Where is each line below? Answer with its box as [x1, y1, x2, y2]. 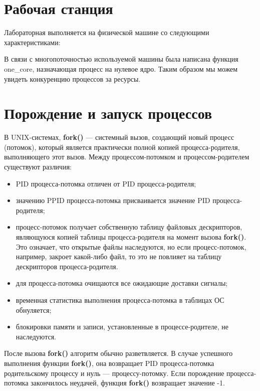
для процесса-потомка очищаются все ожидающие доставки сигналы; [16, 278, 228, 288]
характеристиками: [4, 37, 61, 47]
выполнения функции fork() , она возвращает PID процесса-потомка [4, 357, 214, 368]
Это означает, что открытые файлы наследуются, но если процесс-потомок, [16, 241, 246, 252]
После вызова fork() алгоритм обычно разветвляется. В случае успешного [4, 348, 233, 358]
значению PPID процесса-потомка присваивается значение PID [16, 195, 210, 206]
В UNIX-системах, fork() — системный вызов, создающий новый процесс [4, 132, 234, 142]
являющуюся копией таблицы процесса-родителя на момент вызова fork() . [16, 231, 246, 242]
